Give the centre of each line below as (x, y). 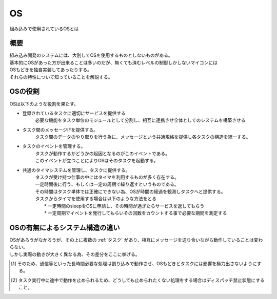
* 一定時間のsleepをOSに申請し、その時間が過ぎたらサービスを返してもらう (124, 206)
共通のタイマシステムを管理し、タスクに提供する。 (76, 170)
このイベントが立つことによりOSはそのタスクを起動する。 (97, 161)
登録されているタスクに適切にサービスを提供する (74, 113)
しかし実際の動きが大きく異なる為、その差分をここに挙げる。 (75, 254)
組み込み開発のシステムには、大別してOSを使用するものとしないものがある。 (91, 55)
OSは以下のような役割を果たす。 (44, 104)
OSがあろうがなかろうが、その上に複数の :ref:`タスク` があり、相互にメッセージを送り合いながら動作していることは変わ (136, 240)
